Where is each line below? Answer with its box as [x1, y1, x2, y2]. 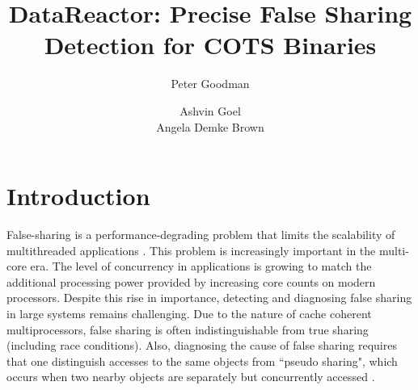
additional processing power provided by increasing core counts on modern [6, 273, 376, 290]
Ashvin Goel [179, 102, 241, 119]
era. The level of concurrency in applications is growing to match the [30, 258, 372, 275]
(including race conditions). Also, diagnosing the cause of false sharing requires [6, 337, 397, 354]
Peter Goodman [171, 75, 250, 92]
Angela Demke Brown [156, 118, 264, 135]
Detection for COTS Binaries [44, 28, 377, 61]
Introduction [6, 179, 150, 212]
